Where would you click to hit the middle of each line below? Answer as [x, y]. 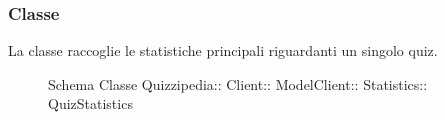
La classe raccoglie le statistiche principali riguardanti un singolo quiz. [223, 50]
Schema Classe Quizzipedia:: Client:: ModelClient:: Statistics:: [238, 83]
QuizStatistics [90, 103]
